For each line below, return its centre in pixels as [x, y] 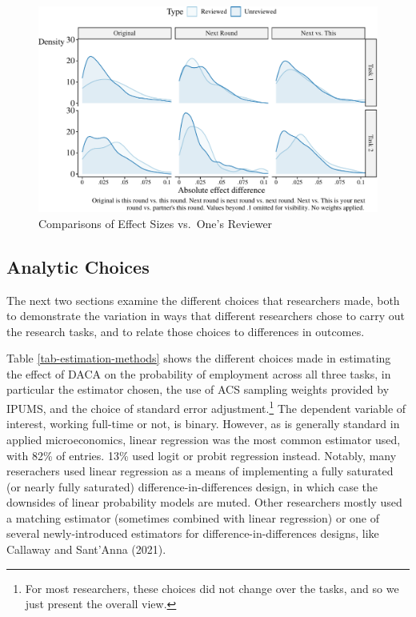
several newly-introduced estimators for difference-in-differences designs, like [193, 533]
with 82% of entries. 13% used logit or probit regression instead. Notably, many [202, 455]
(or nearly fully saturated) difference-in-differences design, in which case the [192, 486]
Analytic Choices [78, 266]
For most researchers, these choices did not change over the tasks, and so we [212, 588]
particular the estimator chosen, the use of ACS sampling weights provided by [198, 389]
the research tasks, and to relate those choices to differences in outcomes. [186, 331]
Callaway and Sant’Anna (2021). [86, 549]
